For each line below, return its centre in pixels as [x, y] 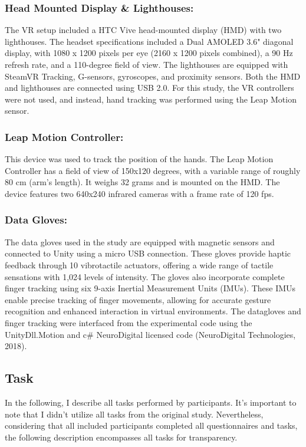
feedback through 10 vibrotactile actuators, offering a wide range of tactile [139, 264]
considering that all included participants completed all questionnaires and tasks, [151, 425]
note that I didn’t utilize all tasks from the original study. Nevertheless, [134, 414]
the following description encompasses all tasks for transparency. [121, 437]
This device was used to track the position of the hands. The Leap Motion [139, 159]
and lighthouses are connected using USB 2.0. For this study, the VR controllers [149, 88]
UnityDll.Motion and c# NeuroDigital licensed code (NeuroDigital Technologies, [150, 334]
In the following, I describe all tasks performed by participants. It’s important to [151, 402]
